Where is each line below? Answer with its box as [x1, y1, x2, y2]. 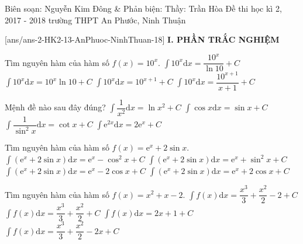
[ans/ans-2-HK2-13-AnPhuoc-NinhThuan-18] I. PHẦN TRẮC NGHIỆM [5, 33, 280, 46]
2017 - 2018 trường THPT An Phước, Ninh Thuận [5, 13, 186, 26]
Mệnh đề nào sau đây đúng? [5, 101, 106, 113]
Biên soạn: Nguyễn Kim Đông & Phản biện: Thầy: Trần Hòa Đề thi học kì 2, [5, 2, 282, 14]
